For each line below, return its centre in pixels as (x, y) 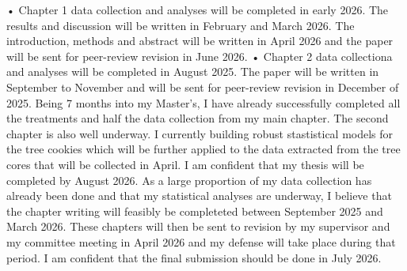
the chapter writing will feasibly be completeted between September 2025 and (195, 211)
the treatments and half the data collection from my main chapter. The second (198, 118)
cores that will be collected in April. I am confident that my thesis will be (185, 164)
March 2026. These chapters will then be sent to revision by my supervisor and (198, 226)
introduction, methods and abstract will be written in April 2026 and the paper (200, 41)
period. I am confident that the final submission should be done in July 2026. (194, 257)
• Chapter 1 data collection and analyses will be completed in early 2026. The (198, 9)
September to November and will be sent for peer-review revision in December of (203, 87)
